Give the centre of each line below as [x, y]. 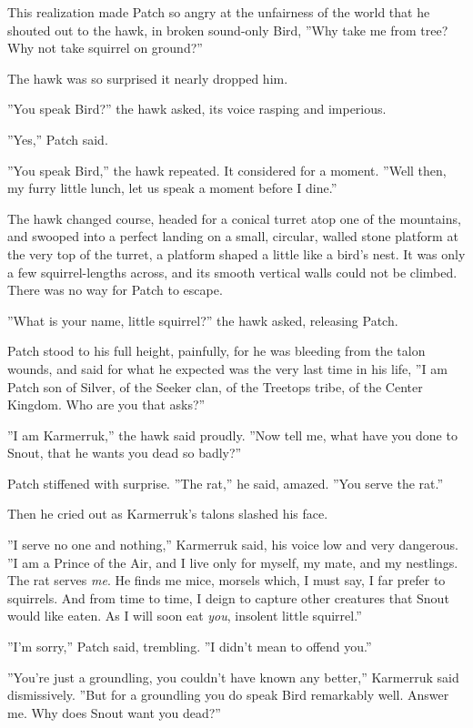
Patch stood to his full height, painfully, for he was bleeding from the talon [216, 351]
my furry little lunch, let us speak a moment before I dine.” [172, 188]
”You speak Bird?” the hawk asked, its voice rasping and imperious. [197, 109]
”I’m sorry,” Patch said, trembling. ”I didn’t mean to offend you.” [190, 647]
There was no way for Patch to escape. [115, 290]
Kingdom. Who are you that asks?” [106, 404]
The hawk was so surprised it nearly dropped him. [148, 78]
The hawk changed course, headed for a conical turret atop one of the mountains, [234, 218]
